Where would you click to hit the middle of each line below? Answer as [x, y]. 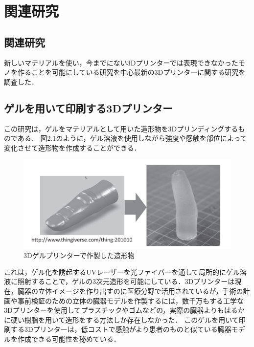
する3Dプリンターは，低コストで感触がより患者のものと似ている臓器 [121, 329]
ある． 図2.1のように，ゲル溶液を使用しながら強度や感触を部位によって [132, 138]
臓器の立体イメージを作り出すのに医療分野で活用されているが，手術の [130, 291]
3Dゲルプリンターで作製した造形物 [79, 255]
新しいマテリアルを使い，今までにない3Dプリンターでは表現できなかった [121, 62]
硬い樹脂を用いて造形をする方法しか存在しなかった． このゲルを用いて [125, 319]
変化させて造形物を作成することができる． [72, 147]
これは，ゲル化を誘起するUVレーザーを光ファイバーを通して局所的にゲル [122, 271]
